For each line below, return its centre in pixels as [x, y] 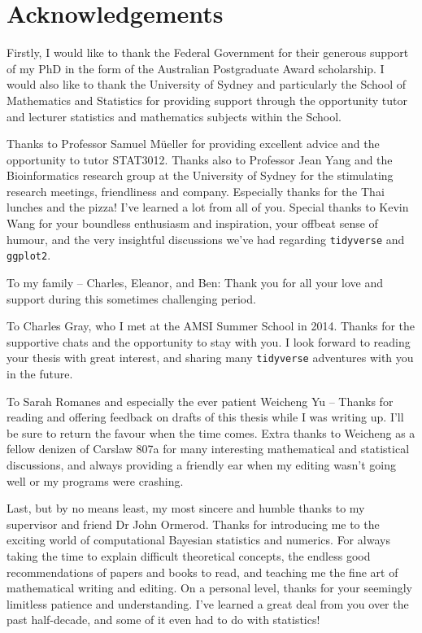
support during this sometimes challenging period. [131, 298]
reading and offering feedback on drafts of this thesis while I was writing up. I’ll [205, 417]
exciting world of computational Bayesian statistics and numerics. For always [198, 540]
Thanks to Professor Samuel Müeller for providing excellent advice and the [193, 144]
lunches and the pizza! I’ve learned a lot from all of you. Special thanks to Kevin [208, 207]
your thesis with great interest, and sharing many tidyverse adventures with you [210, 358]
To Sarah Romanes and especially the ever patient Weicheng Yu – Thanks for [200, 401]
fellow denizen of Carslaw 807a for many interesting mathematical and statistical [208, 449]
